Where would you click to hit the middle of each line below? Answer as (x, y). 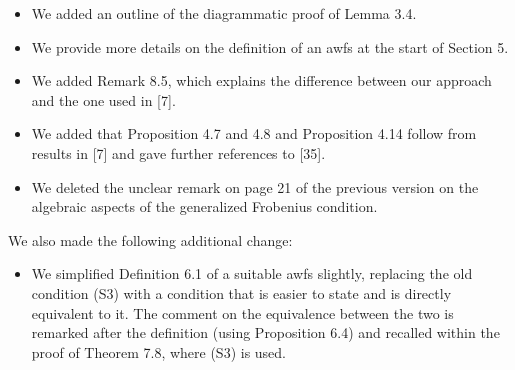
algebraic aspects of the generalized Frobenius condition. (204, 206)
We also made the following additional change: (150, 239)
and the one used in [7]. (103, 99)
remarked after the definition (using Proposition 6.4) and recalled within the (265, 332)
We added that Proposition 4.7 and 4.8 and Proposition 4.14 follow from (254, 133)
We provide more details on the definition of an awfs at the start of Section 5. (270, 46)
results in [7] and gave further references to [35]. (178, 152)
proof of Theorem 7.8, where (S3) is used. (159, 351)
